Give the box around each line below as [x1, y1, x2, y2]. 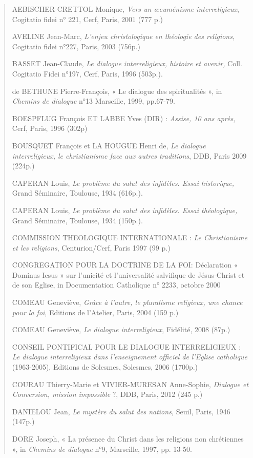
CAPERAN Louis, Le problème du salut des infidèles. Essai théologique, [12, 204, 238, 215]
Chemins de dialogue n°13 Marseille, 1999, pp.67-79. [12, 96, 175, 106]
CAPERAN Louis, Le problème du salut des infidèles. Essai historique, [12, 177, 234, 188]
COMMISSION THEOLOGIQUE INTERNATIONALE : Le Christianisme [12, 232, 247, 243]
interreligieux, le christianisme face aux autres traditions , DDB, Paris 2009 [12, 150, 247, 161]
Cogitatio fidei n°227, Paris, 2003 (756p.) [12, 41, 140, 51]
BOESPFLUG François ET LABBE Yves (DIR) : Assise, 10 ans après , [12, 112, 236, 123]
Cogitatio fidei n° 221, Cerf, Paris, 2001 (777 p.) [12, 13, 163, 24]
